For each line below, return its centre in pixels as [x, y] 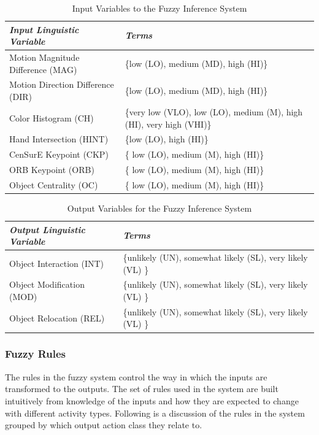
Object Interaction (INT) [57, 263]
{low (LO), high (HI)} [167, 139]
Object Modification [47, 284]
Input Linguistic [44, 29]
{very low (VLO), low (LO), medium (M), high [214, 111]
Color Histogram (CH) [52, 117]
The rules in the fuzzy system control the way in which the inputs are [136, 376]
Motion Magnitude [44, 57]
